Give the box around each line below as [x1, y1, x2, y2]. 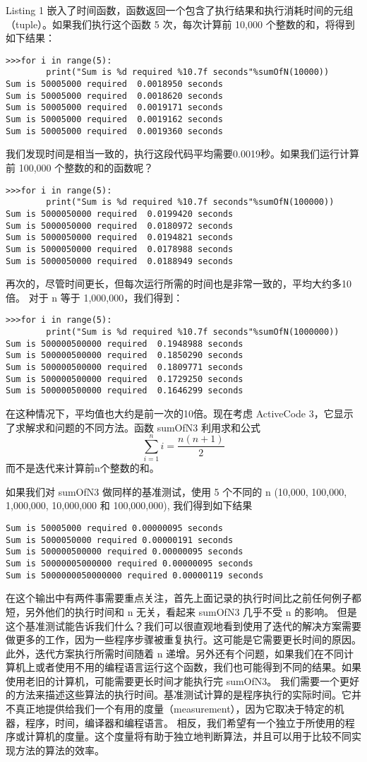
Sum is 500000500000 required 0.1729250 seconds [6, 374, 243, 384]
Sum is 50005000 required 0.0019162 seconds [6, 114, 223, 125]
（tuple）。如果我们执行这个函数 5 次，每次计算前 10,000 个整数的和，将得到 [6, 16, 355, 31]
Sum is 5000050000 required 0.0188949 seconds [6, 256, 234, 266]
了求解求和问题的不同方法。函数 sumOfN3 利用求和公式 [6, 419, 260, 434]
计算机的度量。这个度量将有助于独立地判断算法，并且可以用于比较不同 [25, 729, 351, 744]
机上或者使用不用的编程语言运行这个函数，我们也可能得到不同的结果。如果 [15, 660, 361, 674]
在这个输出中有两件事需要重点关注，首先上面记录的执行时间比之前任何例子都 [6, 590, 361, 605]
